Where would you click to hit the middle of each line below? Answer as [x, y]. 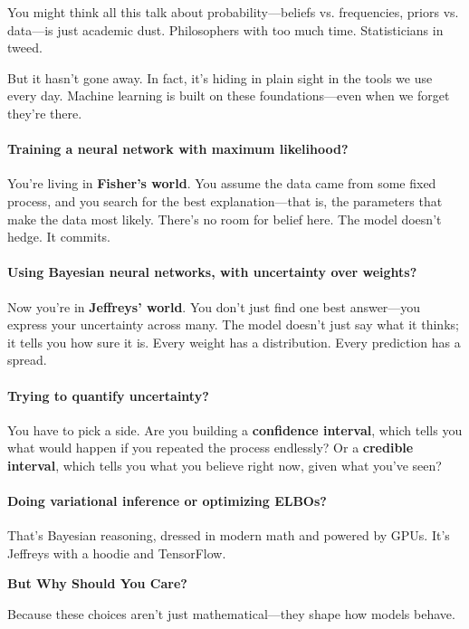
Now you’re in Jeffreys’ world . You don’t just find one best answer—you [214, 306]
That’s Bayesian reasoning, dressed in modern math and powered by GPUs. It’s [229, 535]
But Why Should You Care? [97, 583]
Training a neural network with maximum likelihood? [178, 149]
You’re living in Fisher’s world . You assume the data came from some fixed [222, 183]
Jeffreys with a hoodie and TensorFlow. [117, 553]
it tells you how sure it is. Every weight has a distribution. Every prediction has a [234, 342]
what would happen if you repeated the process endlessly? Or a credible [211, 448]
